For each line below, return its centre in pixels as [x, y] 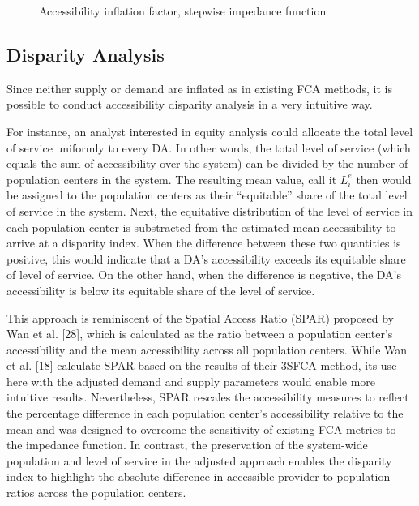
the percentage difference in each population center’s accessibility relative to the [205, 413]
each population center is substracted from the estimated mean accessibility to [201, 227]
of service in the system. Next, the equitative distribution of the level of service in [209, 210]
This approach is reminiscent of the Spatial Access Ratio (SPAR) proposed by [200, 317]
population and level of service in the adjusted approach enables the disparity [199, 460]
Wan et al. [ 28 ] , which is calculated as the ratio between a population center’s [200, 334]
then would [384, 179]
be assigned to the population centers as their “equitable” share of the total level [207, 195]
